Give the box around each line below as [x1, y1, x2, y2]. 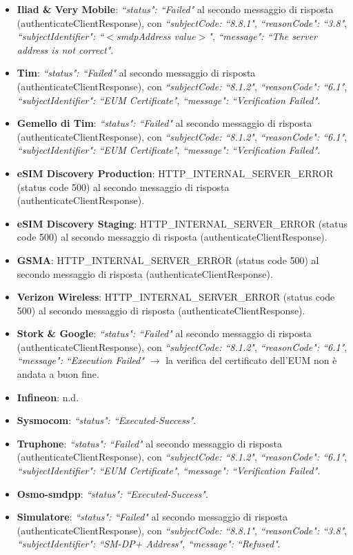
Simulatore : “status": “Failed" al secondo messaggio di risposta [17, 509, 288, 524]
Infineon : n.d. [17, 390, 79, 404]
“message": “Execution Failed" [17, 353, 145, 367]
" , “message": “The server [208, 29, 317, 43]
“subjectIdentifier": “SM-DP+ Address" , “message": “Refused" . [17, 536, 281, 551]
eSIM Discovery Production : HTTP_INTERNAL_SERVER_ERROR [17, 165, 334, 180]
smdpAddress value [116, 29, 196, 43]
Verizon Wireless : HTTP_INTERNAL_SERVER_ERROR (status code [17, 290, 335, 304]
